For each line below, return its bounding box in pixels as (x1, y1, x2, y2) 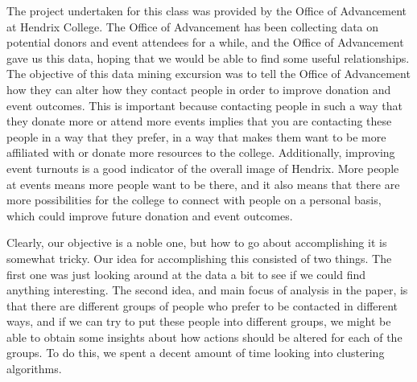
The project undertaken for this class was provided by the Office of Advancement (6, 2, 407, 18)
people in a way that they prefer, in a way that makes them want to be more (6, 128, 386, 145)
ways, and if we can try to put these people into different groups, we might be (6, 313, 391, 330)
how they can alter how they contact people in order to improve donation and (6, 80, 391, 97)
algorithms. (6, 360, 62, 377)
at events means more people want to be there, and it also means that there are (6, 175, 400, 192)
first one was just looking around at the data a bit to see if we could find (6, 265, 366, 282)
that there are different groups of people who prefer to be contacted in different (6, 297, 398, 314)
